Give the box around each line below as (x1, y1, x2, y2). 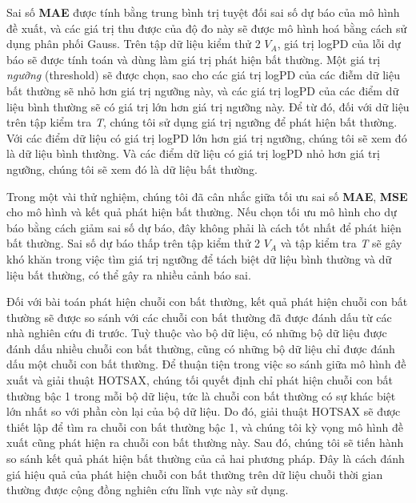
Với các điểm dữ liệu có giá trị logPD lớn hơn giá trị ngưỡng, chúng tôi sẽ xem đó (6, 129, 407, 146)
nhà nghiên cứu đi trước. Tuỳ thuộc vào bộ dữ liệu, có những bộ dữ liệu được (6, 324, 387, 341)
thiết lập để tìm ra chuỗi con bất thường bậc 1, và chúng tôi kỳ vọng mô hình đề (6, 418, 403, 435)
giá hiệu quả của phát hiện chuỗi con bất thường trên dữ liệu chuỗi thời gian (6, 465, 383, 482)
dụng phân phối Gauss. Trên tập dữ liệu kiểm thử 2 (6, 35, 261, 52)
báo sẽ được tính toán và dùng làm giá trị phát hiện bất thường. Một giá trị (6, 50, 381, 67)
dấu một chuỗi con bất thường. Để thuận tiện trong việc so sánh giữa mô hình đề (6, 356, 406, 372)
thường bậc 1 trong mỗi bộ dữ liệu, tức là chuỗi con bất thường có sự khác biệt (6, 387, 396, 404)
